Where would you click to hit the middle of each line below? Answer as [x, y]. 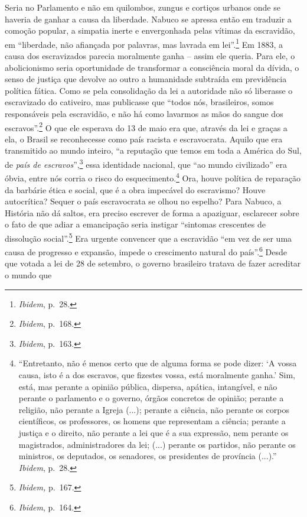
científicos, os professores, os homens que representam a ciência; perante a [152, 421]
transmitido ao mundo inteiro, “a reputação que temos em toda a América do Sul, [153, 150]
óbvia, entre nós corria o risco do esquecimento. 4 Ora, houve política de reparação [153, 177]
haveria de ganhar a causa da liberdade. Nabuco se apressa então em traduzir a [148, 19]
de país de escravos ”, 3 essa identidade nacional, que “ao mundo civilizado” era [146, 163]
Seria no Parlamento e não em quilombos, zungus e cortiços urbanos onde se [143, 7]
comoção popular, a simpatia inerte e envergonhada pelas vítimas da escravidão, [150, 30]
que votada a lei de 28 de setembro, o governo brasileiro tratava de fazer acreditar [153, 263]
